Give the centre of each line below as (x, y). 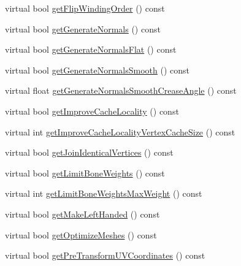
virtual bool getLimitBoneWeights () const (85, 173)
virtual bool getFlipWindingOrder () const (85, 8)
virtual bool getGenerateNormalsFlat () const (91, 49)
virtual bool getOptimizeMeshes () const (81, 234)
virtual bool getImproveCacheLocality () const (92, 111)
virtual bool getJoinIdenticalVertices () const (89, 152)
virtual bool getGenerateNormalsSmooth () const (98, 70)
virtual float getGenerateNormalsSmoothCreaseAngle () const (121, 90)
